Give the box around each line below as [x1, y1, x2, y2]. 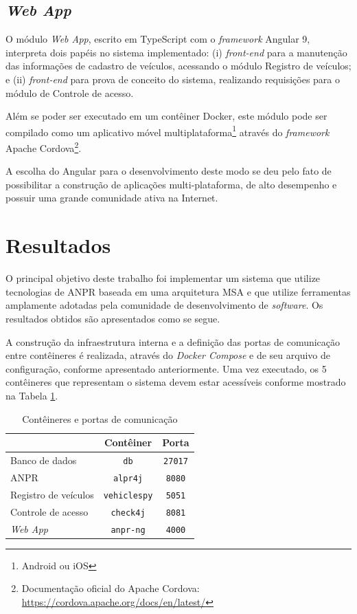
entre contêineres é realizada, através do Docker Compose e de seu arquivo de [5, 348, 331, 362]
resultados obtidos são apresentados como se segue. [5, 311, 220, 325]
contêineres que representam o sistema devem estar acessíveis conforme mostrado [5, 375, 346, 389]
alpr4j [113, 473, 143, 483]
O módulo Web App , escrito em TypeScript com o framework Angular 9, [5, 32, 310, 46]
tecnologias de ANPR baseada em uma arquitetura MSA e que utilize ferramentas [5, 284, 351, 298]
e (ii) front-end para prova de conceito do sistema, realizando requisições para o [5, 72, 340, 86]
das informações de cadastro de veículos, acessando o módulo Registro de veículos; [5, 58, 352, 73]
